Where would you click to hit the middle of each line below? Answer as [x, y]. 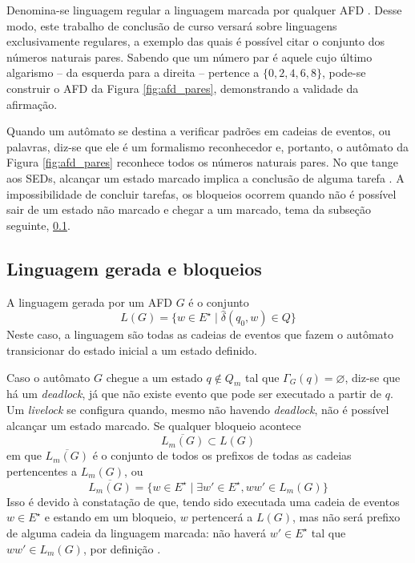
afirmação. [32, 104]
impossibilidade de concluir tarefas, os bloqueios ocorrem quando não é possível [201, 193]
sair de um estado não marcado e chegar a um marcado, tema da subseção [189, 209]
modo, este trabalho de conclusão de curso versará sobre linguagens [172, 25]
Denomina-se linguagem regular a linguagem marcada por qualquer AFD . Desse [204, 10]
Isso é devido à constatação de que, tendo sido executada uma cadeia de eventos [203, 501]
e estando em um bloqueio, [110, 517]
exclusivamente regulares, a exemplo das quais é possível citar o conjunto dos [195, 41]
